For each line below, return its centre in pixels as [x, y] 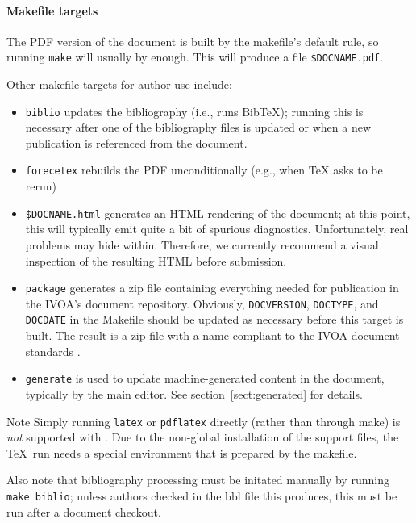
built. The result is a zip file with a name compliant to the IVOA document [212, 335]
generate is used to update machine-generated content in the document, [205, 378]
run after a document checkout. [84, 511]
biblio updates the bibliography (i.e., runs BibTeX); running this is [194, 111]
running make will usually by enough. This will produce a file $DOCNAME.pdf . [195, 57]
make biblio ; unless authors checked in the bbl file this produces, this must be [202, 496]
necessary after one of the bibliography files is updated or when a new [198, 127]
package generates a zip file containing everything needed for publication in [212, 288]
